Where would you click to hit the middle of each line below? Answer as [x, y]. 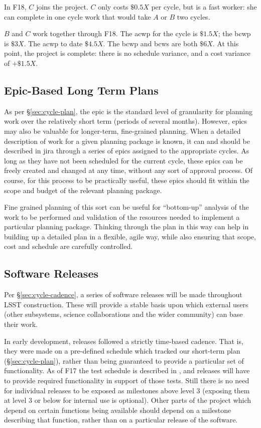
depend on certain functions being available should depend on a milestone [118, 410]
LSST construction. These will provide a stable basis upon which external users [126, 304]
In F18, [15, 7]
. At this [226, 43]
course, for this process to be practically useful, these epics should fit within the [127, 180]
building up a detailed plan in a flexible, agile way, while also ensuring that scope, [130, 236]
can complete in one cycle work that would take [78, 16]
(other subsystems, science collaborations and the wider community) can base [123, 314]
